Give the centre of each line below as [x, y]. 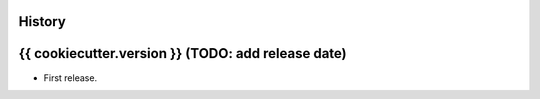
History [42, 21]
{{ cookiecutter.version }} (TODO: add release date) [182, 53]
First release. [70, 77]
